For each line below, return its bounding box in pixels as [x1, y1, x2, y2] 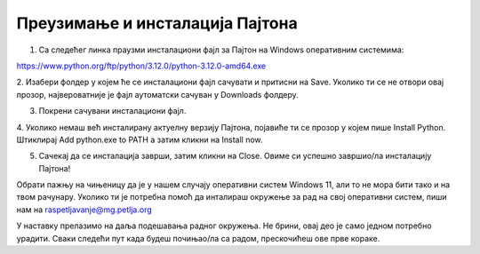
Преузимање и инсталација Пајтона [16, 13, 298, 33]
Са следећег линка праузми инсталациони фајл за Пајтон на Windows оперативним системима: [38, 44, 404, 55]
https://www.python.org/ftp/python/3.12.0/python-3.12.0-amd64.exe [16, 60, 267, 71]
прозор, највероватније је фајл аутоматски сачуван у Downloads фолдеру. [16, 89, 300, 99]
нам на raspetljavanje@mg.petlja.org [16, 204, 153, 215]
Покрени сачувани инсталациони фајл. [38, 106, 187, 116]
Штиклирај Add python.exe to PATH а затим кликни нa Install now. [16, 134, 263, 145]
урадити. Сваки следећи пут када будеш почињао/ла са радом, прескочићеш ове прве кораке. [16, 233, 380, 243]
